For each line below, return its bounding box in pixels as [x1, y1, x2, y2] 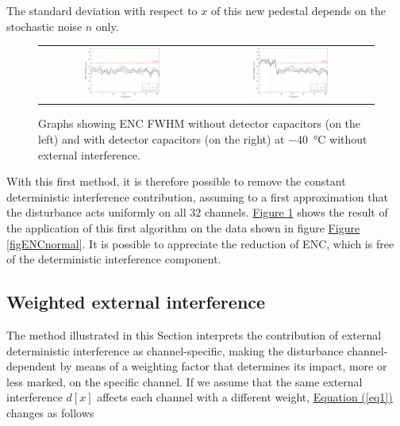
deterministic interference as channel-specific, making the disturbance [6, 342, 344, 359]
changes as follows [6, 404, 94, 420]
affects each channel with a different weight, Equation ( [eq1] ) [97, 389, 393, 405]
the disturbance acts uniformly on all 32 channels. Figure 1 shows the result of [6, 204, 388, 221]
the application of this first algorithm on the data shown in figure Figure [6, 219, 360, 236]
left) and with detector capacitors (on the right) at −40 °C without [38, 130, 367, 147]
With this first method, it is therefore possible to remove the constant [6, 173, 346, 190]
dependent [6, 358, 57, 374]
